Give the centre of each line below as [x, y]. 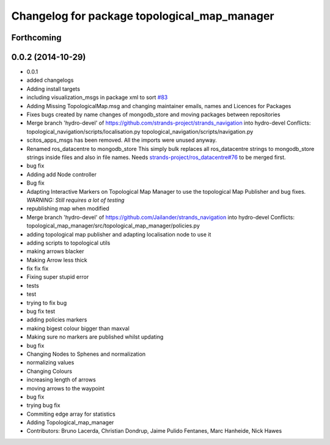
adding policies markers [57, 320]
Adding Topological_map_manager [70, 422]
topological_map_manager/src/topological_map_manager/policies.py [113, 226]
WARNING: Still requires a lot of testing [75, 200]
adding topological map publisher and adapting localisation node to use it [119, 234]
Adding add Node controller [62, 174]
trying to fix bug [47, 303]
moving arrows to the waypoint [66, 388]
